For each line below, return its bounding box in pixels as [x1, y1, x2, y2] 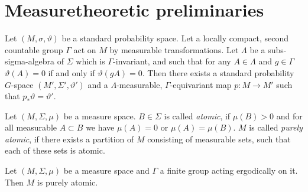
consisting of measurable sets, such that [147, 132, 291, 145]
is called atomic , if [164, 109, 231, 122]
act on [73, 43, 96, 56]
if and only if [48, 66, 95, 79]
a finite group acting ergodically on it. [160, 164, 298, 177]
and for [276, 109, 303, 122]
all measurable [5, 121, 57, 134]
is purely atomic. [37, 175, 98, 188]
